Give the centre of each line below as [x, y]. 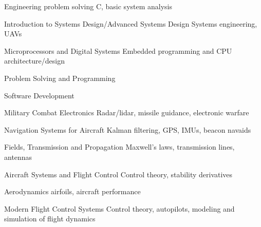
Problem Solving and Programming [60, 78]
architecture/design [34, 61]
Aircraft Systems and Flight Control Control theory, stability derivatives [118, 174]
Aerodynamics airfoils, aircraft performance [72, 191]
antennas [18, 157]
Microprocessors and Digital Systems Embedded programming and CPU [118, 50]
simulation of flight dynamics [50, 219]
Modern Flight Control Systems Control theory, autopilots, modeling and [119, 208]
